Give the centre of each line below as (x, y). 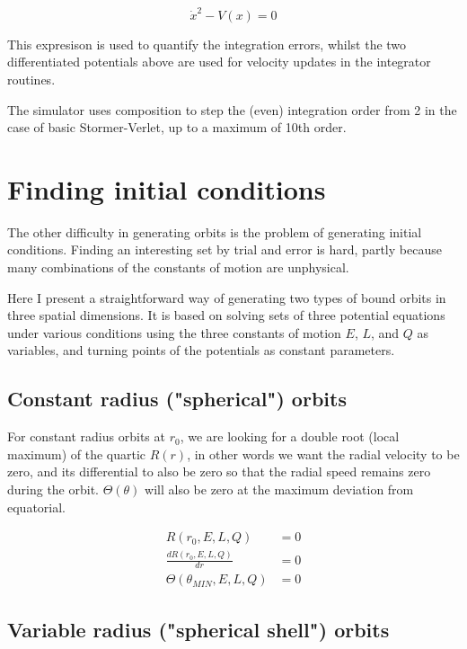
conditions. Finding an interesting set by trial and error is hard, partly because (225, 249)
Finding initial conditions (167, 188)
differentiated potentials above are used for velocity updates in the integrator (219, 62)
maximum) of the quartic (77, 453)
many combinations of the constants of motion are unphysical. (178, 267)
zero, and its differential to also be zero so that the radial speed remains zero (219, 471)
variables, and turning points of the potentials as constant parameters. (201, 350)
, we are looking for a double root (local (290, 436)
